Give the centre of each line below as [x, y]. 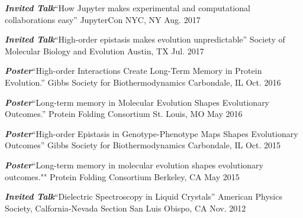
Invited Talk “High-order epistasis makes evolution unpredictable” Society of [145, 39]
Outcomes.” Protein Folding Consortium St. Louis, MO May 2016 [124, 114]
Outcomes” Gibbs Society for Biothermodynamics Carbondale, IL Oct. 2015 [143, 145]
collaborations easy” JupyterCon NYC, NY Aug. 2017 [103, 19]
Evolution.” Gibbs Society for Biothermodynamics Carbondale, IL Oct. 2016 [143, 82]
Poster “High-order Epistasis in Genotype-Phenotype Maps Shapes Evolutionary [151, 133]
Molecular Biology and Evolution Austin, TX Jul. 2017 [104, 51]
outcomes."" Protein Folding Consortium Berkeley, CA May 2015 [122, 176]
